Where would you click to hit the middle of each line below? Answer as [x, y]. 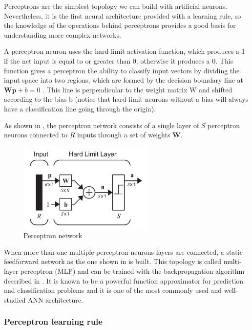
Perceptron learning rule [53, 321]
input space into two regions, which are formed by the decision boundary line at [124, 80]
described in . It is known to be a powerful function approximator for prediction [124, 280]
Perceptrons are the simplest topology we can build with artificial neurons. [116, 6]
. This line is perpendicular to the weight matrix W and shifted [137, 89]
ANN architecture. [55, 299]
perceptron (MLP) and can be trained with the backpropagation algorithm [132, 271]
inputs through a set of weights [124, 135]
